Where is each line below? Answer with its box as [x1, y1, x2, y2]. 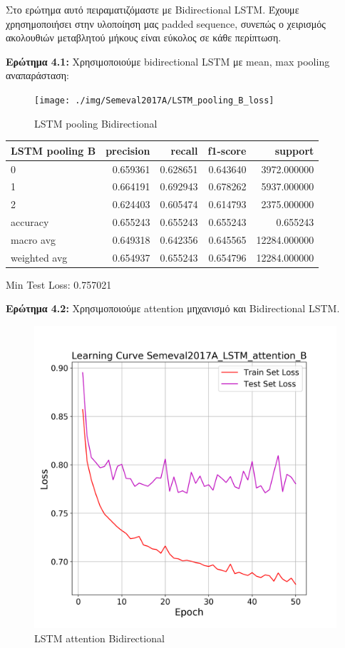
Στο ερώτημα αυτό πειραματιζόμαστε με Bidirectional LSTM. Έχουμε [6, 2, 299, 16]
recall [170, 143, 198, 158]
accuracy [11, 215, 49, 230]
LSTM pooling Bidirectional [34, 115, 158, 130]
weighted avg [11, 250, 68, 264]
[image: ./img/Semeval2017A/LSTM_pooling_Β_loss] [34, 95, 274, 106]
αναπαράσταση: [6, 68, 69, 83]
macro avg [11, 232, 56, 247]
